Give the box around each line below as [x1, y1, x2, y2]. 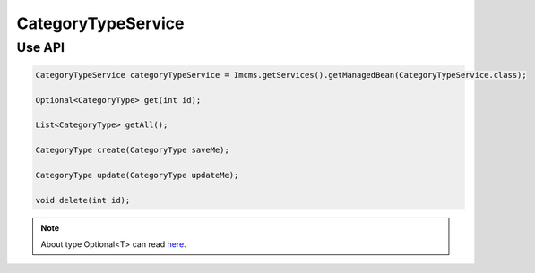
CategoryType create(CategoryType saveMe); [35, 145, 230, 156]
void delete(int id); [35, 195, 131, 205]
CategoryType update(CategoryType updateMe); [35, 170, 239, 180]
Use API [16, 39, 65, 55]
